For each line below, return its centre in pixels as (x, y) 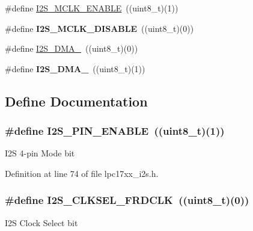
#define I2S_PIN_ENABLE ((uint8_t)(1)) (115, 131)
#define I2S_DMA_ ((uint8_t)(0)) (72, 48)
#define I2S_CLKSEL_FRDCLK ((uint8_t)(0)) (127, 200)
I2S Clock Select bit (41, 222)
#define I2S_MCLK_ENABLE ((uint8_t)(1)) (92, 8)
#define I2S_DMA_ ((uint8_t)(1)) (75, 68)
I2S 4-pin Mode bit (40, 153)
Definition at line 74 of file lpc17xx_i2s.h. (82, 173)
